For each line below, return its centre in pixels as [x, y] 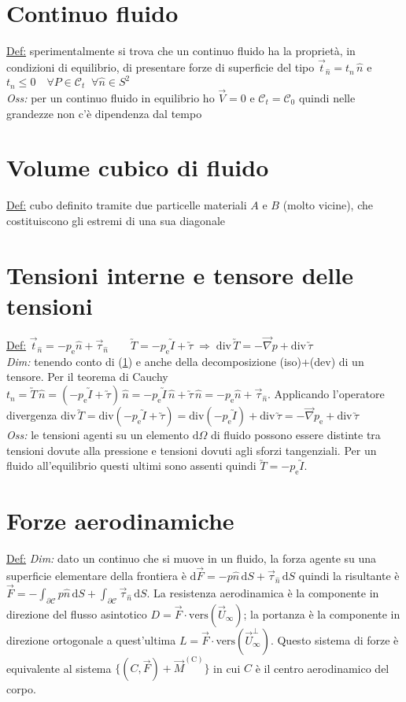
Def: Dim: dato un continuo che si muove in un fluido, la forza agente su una [192, 558]
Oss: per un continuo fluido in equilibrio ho [111, 98]
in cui [227, 668]
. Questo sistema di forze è [334, 639]
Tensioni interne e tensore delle [180, 274]
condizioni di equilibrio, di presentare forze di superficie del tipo [161, 67]
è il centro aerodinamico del [322, 668]
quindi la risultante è [349, 576]
